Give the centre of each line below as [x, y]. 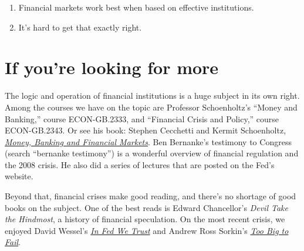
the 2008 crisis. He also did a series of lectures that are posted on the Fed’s [140, 164]
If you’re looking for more [112, 67]
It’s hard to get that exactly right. [80, 27]
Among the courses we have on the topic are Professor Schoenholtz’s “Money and [151, 107]
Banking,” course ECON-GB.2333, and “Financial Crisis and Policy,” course [142, 118]
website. [19, 176]
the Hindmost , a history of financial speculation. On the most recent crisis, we [145, 219]
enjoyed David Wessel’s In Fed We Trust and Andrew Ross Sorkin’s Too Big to [147, 230]
